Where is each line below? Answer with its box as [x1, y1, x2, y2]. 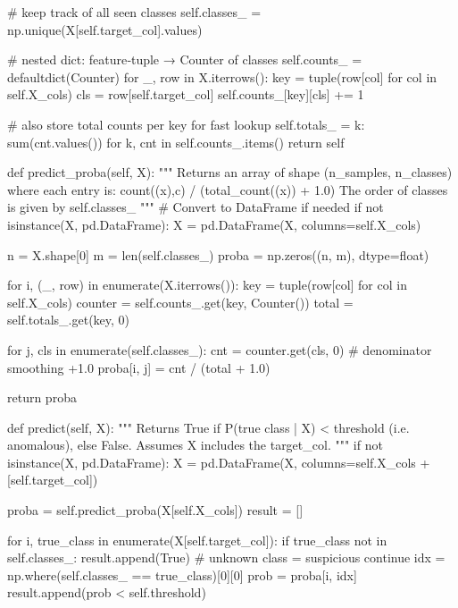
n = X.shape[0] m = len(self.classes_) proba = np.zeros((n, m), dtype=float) [7, 245, 429, 264]
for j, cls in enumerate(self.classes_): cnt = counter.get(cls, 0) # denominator [7, 340, 432, 359]
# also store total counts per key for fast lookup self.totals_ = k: [7, 114, 365, 133]
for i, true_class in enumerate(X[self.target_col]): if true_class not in [7, 530, 387, 549]
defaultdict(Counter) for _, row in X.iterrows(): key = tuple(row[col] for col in [7, 67, 437, 86]
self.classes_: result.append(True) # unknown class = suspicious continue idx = [7, 548, 446, 567]
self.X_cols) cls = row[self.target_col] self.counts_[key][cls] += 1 [7, 85, 364, 104]
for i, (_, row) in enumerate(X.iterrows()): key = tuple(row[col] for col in [7, 275, 407, 294]
